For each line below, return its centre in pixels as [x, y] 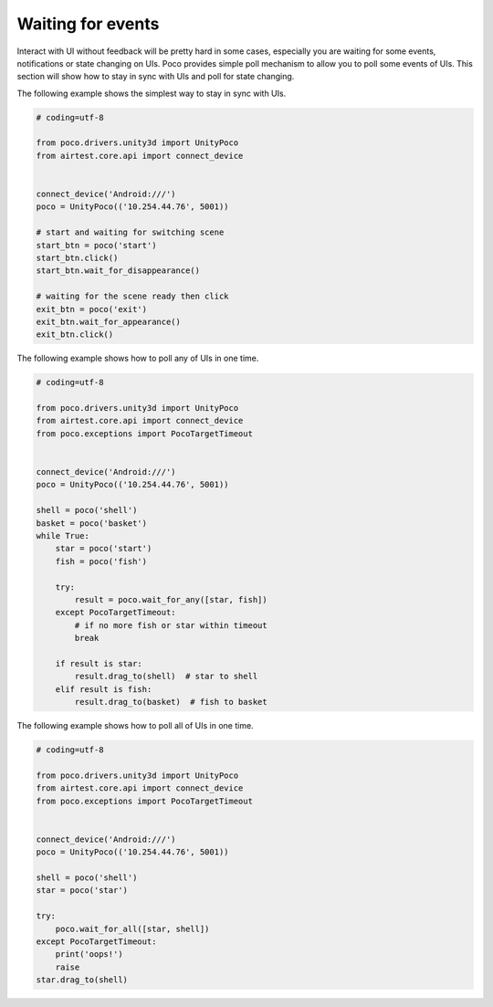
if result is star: [99, 663]
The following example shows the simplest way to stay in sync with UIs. [152, 93]
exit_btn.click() [75, 335]
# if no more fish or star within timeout [171, 625]
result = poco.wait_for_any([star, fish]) [171, 599]
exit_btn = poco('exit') [92, 309]
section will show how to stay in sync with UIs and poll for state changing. [156, 77]
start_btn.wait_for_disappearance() [118, 271]
